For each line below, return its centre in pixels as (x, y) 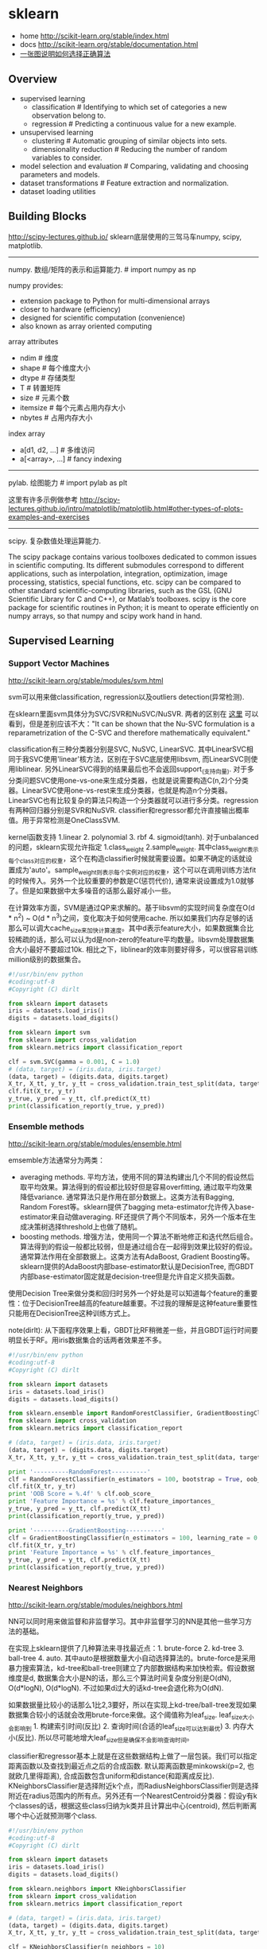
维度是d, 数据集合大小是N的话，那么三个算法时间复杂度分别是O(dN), (120, 1678)
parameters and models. (60, 174)
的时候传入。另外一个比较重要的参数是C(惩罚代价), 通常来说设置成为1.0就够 (131, 881)
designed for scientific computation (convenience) (102, 317)
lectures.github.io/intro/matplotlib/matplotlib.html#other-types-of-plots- (126, 508)
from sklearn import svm (49, 1033)
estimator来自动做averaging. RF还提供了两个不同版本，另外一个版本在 (134, 1217)
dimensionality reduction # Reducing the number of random (130, 149)
